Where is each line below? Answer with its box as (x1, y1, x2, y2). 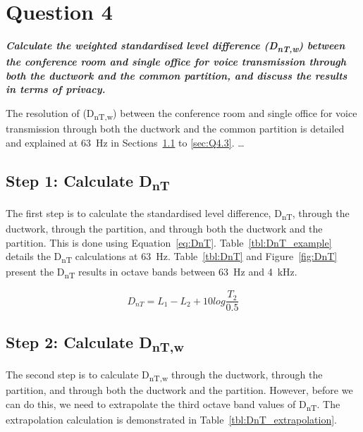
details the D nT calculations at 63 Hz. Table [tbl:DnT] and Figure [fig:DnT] (6, 249, 338, 265)
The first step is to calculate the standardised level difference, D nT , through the (6, 205, 350, 222)
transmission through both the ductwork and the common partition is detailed (6, 121, 345, 136)
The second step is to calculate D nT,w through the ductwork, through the (6, 366, 323, 383)
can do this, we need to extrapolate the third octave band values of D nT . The (6, 396, 340, 413)
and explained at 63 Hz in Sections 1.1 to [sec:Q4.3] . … (6, 135, 245, 149)
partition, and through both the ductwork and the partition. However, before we (6, 383, 353, 397)
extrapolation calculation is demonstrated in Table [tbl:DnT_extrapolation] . (6, 412, 337, 426)
